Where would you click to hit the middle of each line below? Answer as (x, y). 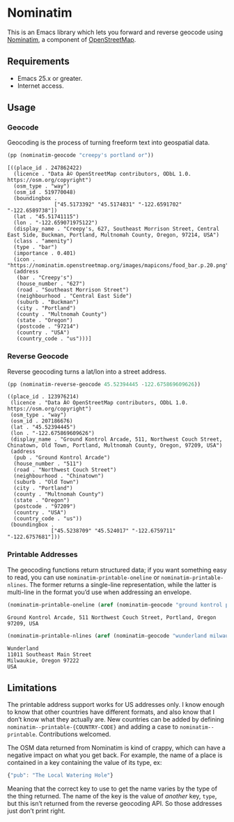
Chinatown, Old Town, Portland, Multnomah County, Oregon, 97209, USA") (115, 446)
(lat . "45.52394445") (43, 427)
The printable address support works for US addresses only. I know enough (116, 705)
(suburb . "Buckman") (48, 302)
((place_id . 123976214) (43, 397)
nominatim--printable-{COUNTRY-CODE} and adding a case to (93, 727)
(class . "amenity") (43, 241)
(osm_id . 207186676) (41, 421)
